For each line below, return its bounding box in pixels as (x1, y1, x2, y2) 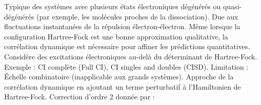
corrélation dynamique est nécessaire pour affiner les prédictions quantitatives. (4, 41, 250, 52)
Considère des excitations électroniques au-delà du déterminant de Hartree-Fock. (4, 51, 257, 61)
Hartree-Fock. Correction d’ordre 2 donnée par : (4, 91, 155, 102)
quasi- (223, 1, 242, 11)
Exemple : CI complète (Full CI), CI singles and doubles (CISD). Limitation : (4, 61, 249, 72)
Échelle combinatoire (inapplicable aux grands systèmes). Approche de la (4, 71, 234, 82)
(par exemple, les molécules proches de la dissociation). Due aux (36, 11, 238, 22)
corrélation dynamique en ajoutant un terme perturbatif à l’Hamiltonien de (4, 81, 241, 92)
